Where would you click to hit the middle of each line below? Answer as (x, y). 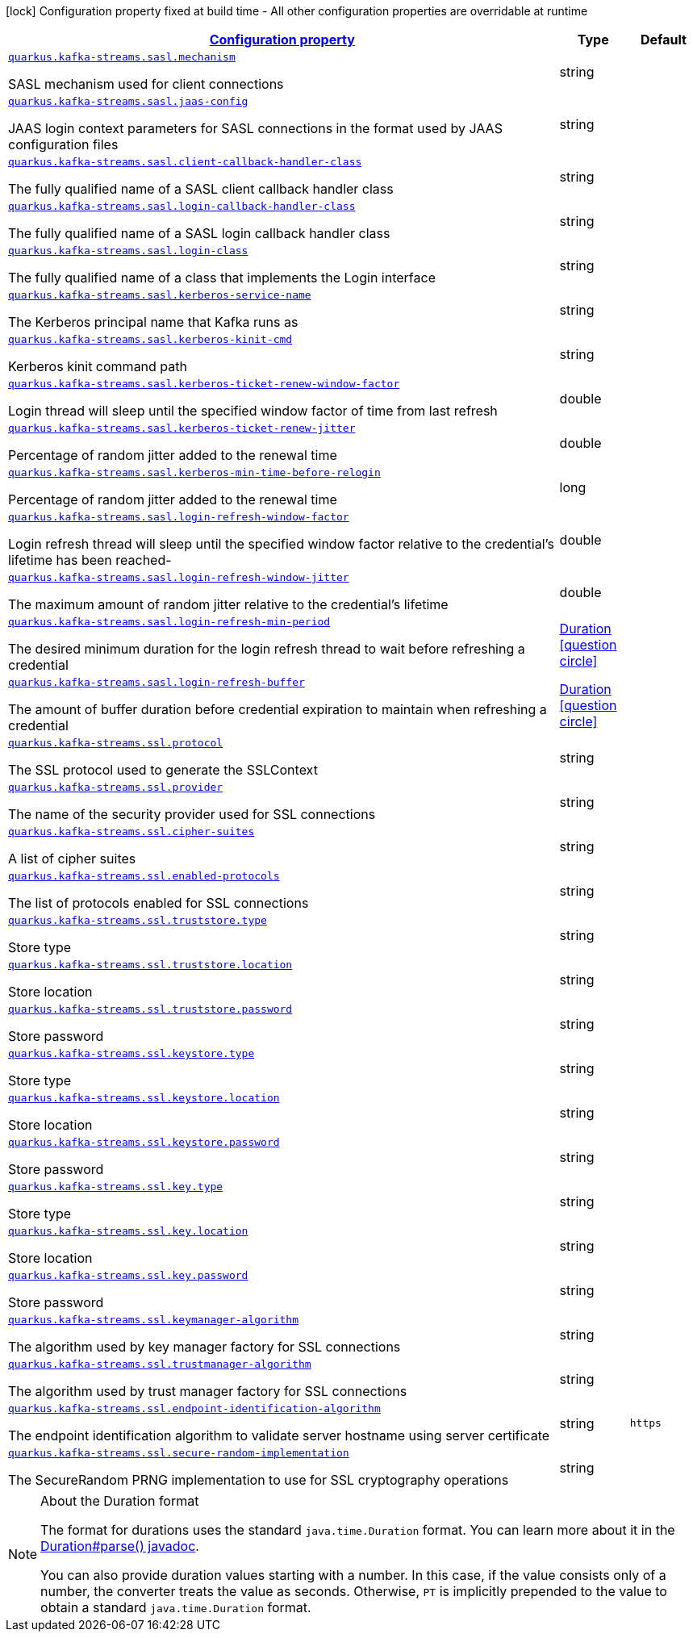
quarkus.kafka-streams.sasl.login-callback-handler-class (182, 206)
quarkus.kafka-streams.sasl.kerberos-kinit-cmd (150, 339)
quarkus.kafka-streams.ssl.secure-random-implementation (179, 1453)
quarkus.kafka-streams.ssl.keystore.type (132, 1053)
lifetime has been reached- (90, 560)
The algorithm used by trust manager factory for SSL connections (208, 1391)
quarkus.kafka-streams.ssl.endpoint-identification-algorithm (194, 1408)
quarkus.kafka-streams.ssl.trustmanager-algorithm (160, 1364)
